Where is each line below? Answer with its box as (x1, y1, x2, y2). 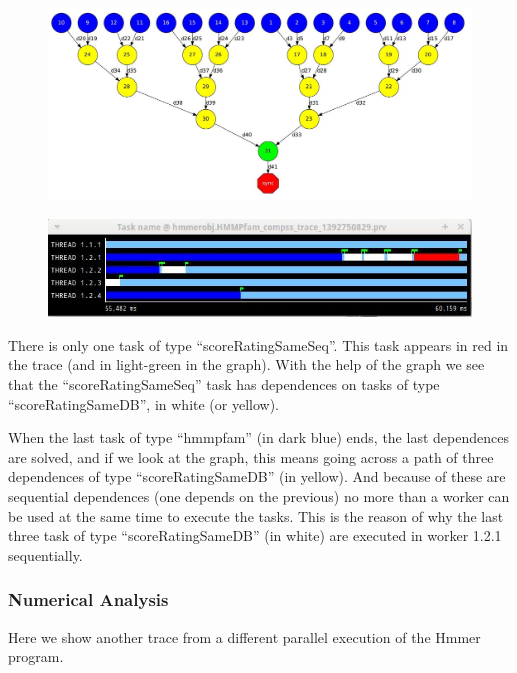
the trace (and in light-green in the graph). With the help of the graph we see (8, 354, 485, 375)
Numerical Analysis (8, 587, 169, 612)
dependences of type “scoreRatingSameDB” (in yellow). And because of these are (8, 466, 506, 487)
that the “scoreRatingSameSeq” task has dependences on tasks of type (8, 373, 440, 394)
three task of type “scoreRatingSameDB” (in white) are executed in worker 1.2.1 (8, 525, 502, 546)
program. (8, 646, 64, 667)
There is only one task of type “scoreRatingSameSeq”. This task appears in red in (8, 334, 509, 355)
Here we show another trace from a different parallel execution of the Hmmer (8, 626, 481, 647)
